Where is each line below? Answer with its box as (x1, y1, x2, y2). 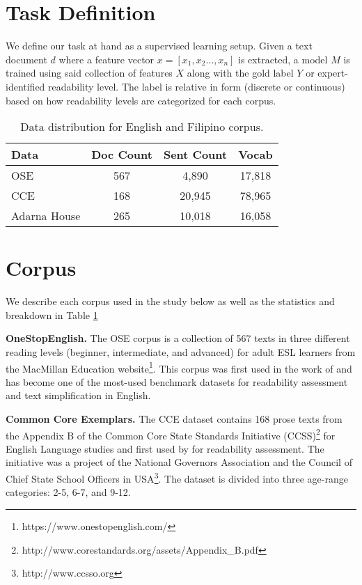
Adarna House (11, 208, 81, 224)
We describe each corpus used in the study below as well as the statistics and (6, 294, 335, 309)
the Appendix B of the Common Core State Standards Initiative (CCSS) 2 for (6, 426, 336, 442)
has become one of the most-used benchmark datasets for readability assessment (6, 374, 348, 389)
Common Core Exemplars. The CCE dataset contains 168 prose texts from (6, 412, 343, 426)
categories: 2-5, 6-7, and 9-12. (6, 485, 131, 499)
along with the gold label (187, 65, 294, 80)
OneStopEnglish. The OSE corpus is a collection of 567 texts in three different (6, 331, 350, 345)
